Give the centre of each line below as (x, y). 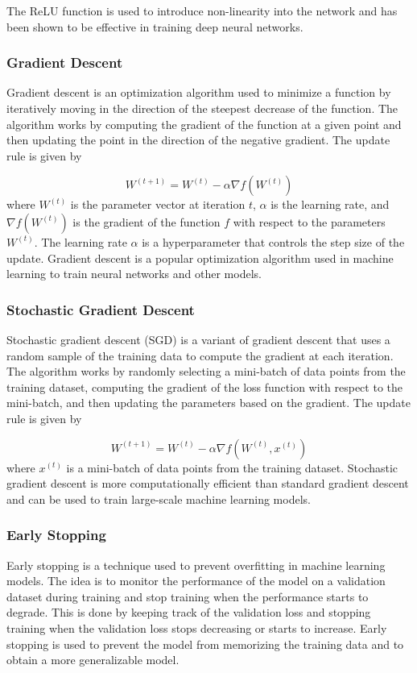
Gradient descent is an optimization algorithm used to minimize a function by (199, 92)
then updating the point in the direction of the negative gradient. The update (198, 140)
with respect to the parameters (309, 221)
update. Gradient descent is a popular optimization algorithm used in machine (200, 258)
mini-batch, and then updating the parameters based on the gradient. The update (208, 403)
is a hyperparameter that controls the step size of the (273, 241)
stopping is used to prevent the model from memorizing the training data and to (205, 644)
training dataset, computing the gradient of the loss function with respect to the (205, 386)
